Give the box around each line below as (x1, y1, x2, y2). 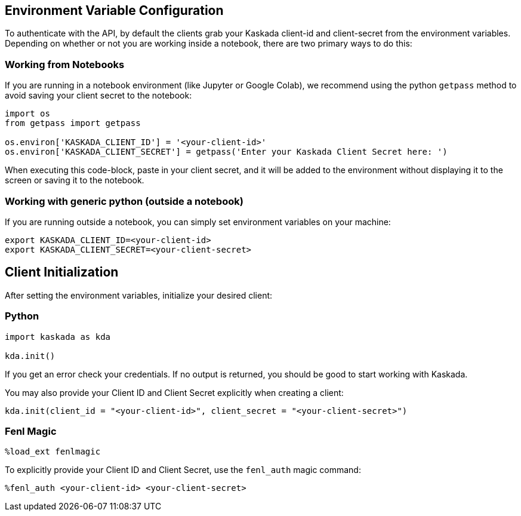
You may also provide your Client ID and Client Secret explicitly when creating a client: (5, 387, 344, 398)
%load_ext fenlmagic (5, 447, 101, 457)
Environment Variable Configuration (5, 3, 224, 18)
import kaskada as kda (5, 331, 111, 342)
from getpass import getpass (5, 118, 141, 128)
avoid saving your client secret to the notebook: (5, 90, 192, 101)
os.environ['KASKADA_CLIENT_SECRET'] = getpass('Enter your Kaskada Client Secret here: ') (5, 147, 448, 157)
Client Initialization (5, 265, 119, 280)
